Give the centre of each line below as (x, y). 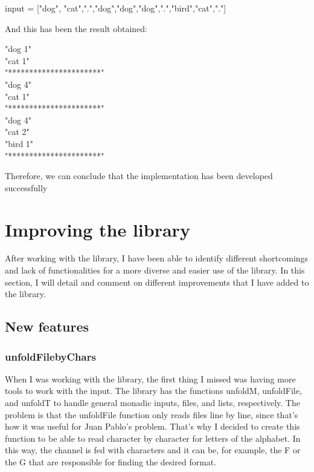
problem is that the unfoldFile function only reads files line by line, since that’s (152, 414)
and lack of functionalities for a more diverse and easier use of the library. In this (155, 270)
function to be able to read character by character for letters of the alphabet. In (153, 438)
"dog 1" (18, 49)
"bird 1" (19, 143)
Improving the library (98, 229)
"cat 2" (17, 132)
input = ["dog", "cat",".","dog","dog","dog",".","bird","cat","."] (116, 8)
